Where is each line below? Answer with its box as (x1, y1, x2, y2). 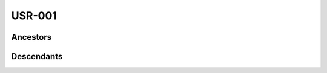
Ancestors (11, 32, 52, 42)
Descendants (11, 51, 63, 62)
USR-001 (11, 9, 58, 22)
